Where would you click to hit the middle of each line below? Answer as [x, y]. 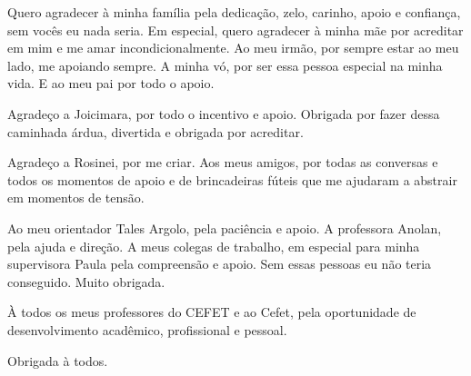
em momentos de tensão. [76, 198]
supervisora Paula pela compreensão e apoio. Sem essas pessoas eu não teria [220, 264]
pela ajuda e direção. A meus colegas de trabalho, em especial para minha [214, 246]
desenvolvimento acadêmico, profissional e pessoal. [147, 329]
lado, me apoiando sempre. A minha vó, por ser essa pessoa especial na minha [225, 65]
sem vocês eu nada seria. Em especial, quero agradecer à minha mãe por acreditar [235, 30]
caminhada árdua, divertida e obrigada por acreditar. [155, 131]
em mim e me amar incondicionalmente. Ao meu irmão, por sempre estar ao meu [233, 48]
